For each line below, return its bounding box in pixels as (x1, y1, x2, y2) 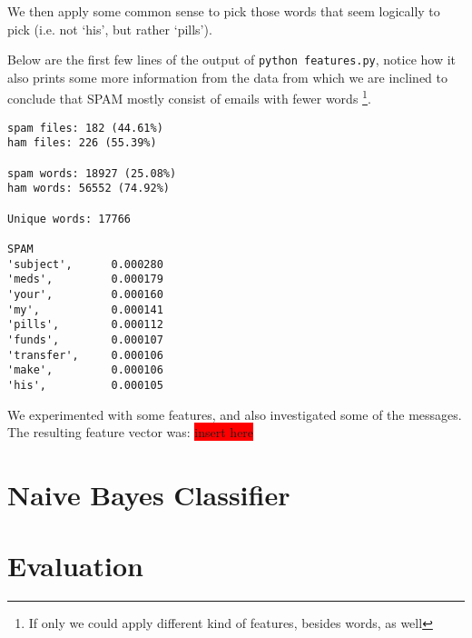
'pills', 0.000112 (7, 318, 163, 332)
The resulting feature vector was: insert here (7, 423, 254, 442)
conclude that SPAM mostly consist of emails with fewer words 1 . (7, 86, 371, 108)
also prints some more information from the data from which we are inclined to (7, 67, 448, 86)
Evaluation (7, 547, 143, 584)
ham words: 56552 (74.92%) (7, 182, 170, 195)
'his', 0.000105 (7, 378, 163, 392)
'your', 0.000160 (7, 287, 163, 301)
